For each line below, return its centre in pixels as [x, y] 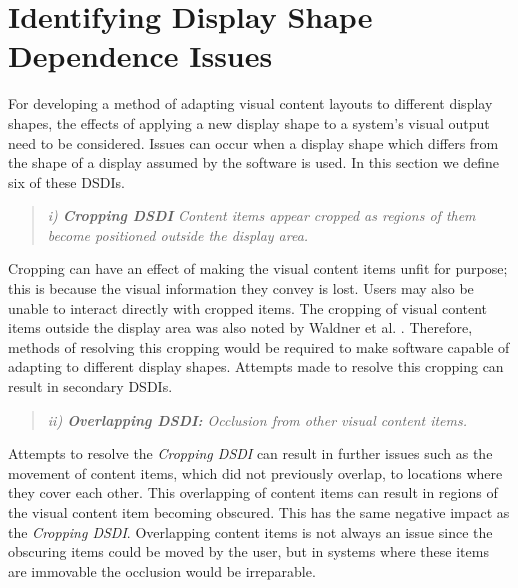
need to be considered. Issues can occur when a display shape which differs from [253, 142]
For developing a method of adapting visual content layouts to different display [250, 103]
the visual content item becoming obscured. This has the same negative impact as [259, 512]
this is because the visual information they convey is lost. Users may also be [241, 288]
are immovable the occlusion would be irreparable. [162, 570]
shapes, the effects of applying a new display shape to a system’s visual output [249, 122]
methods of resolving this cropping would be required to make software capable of [259, 346]
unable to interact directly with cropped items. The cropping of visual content [248, 307]
